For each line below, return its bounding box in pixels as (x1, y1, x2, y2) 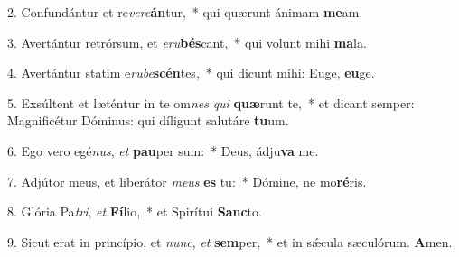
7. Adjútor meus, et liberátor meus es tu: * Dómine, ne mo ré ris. (7, 171, 367, 190)
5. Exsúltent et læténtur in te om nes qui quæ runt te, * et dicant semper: (7, 93, 415, 112)
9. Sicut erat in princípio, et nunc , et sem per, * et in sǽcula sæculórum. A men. (7, 232, 453, 251)
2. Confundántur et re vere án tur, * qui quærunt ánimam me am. (7, 3, 363, 21)
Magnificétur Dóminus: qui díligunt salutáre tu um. (7, 111, 289, 130)
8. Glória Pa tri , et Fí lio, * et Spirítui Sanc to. (7, 202, 262, 221)
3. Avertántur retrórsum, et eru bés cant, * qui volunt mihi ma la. (7, 32, 367, 51)
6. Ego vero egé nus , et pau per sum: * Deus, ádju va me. (7, 141, 319, 160)
